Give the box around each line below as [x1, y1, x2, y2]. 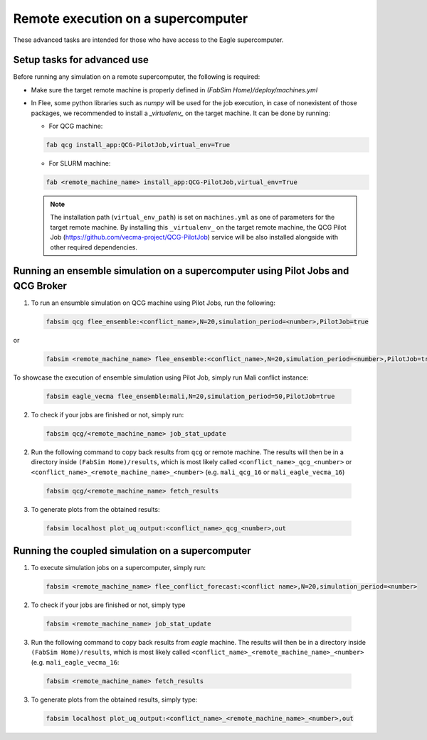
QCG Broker [13, 279, 68, 291]
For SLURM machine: [48, 159, 111, 167]
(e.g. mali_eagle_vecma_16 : [31, 658, 120, 666]
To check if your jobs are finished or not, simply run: [31, 410, 184, 419]
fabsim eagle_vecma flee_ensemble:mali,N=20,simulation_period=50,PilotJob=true [46, 392, 335, 400]
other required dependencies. [50, 242, 138, 252]
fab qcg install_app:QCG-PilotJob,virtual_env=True [46, 141, 231, 149]
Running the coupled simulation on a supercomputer [13, 545, 252, 557]
